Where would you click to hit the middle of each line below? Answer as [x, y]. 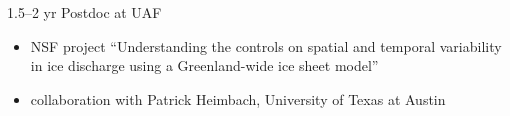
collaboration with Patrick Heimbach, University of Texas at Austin [238, 98]
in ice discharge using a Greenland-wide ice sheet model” [204, 65]
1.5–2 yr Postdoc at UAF [84, 12]
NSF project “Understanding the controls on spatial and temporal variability [266, 45]
